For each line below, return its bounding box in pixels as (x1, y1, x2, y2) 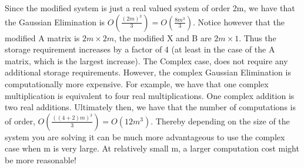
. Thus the (239, 31, 276, 44)
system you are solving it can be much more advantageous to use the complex (5, 130, 285, 143)
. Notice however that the (192, 15, 285, 28)
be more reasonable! (5, 153, 76, 166)
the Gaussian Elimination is (5, 15, 105, 28)
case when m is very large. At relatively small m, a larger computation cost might (5, 142, 299, 154)
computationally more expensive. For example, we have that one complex (5, 77, 269, 90)
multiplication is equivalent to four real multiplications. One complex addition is (5, 89, 295, 101)
